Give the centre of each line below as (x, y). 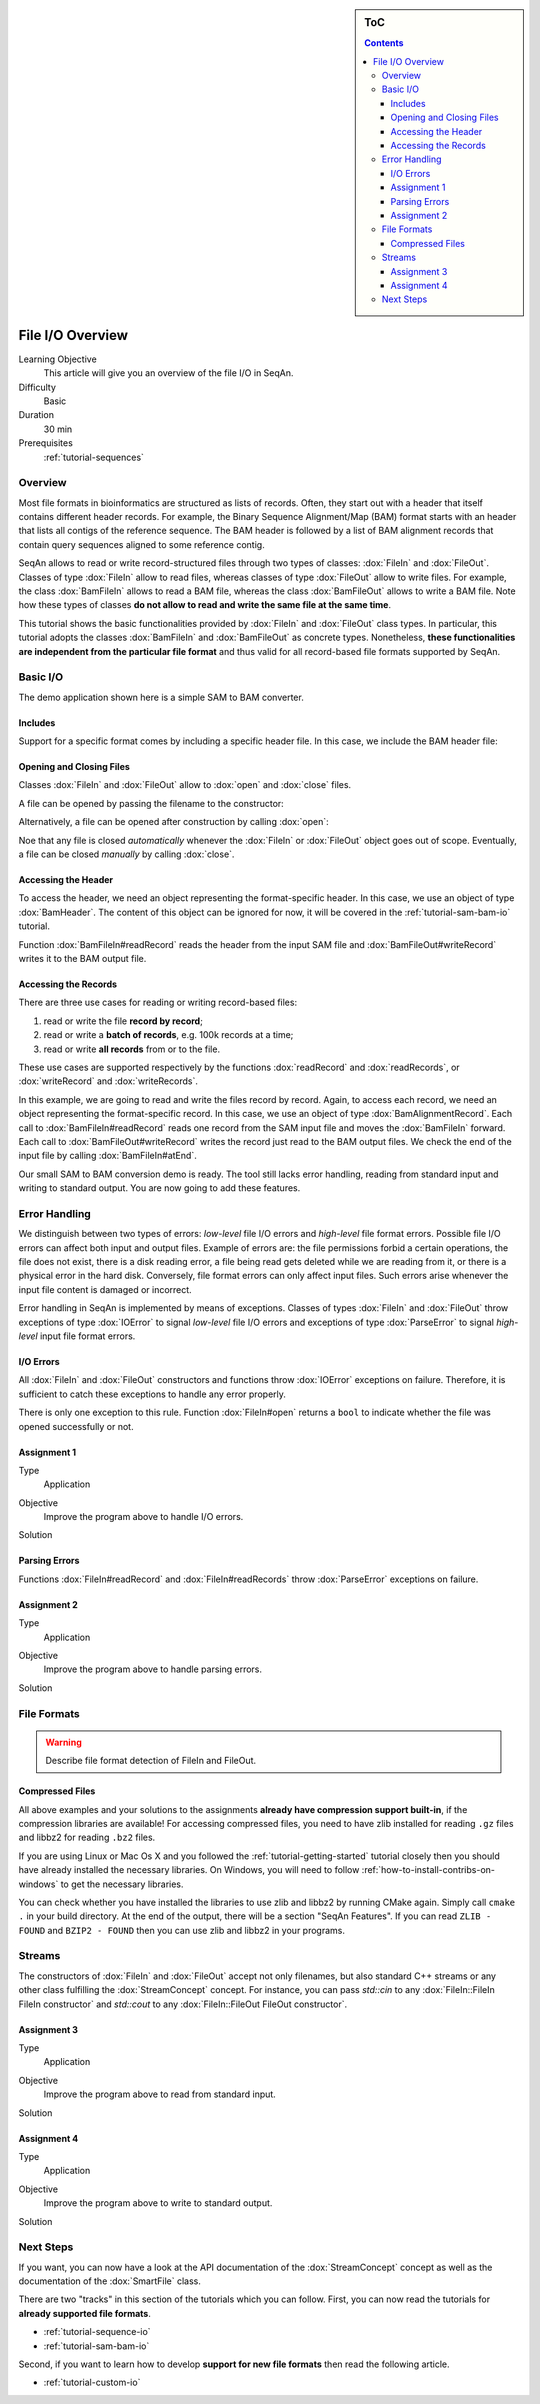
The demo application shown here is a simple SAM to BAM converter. (161, 697)
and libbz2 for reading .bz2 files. (87, 1837)
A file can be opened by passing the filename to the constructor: (151, 803)
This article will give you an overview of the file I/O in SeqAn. (168, 373)
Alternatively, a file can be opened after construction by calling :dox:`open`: (173, 822)
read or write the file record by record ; (123, 1021)
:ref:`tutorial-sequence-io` (97, 2332)
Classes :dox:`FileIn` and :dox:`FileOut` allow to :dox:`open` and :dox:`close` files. (185, 785)
